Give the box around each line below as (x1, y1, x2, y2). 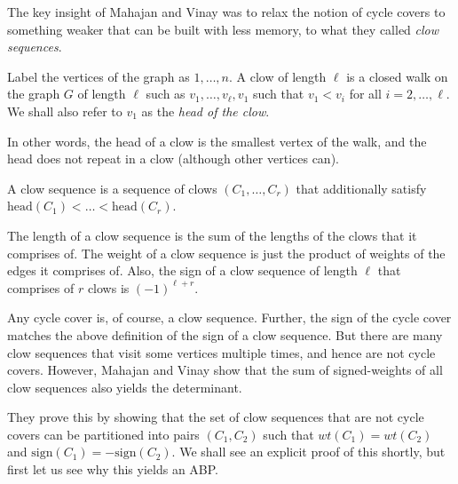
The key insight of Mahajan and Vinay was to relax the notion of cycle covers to (7, 3, 446, 20)
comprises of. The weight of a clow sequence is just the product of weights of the (7, 243, 446, 262)
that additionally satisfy (296, 179, 427, 197)
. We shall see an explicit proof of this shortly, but (171, 442, 446, 461)
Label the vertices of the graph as (7, 67, 190, 85)
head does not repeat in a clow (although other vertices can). (7, 149, 339, 168)
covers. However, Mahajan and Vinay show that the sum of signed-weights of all (7, 361, 443, 379)
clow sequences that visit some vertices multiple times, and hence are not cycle (7, 343, 436, 361)
